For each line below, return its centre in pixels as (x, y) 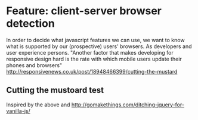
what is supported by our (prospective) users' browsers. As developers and (99, 46)
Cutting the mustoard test (55, 90)
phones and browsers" (34, 65)
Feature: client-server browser (84, 11)
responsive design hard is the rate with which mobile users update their (94, 59)
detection (30, 23)
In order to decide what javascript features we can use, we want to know (95, 40)
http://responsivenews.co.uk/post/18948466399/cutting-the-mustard (92, 71)
